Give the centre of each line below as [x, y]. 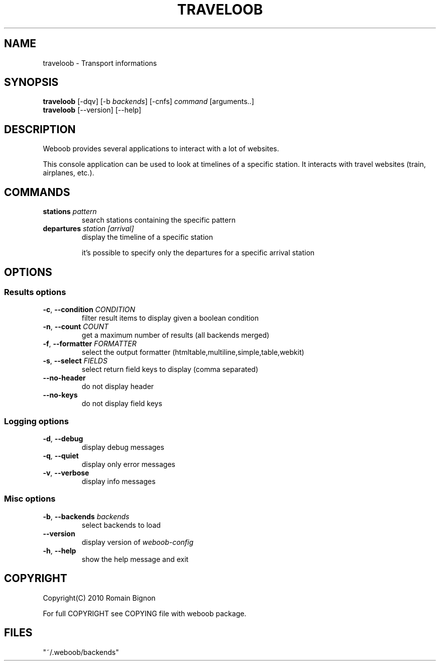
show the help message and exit [135, 559]
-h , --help [60, 550]
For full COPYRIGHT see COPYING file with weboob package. [145, 613]
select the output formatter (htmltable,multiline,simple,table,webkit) [193, 352]
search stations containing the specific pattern [158, 220]
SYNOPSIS [31, 82]
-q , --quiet [61, 456]
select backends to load [121, 525]
